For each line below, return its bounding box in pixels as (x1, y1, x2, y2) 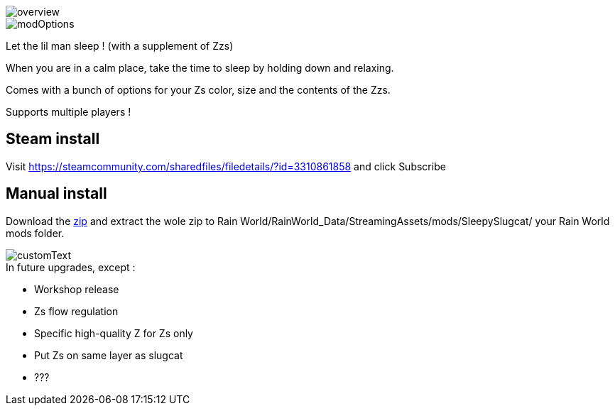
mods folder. (6, 226, 65, 239)
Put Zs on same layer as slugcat (34, 349, 183, 361)
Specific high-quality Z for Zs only (34, 327, 193, 339)
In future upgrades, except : (6, 261, 136, 273)
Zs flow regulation (34, 305, 119, 317)
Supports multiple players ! (6, 106, 131, 118)
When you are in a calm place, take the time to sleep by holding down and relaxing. (6, 62, 394, 74)
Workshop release (34, 283, 119, 295)
